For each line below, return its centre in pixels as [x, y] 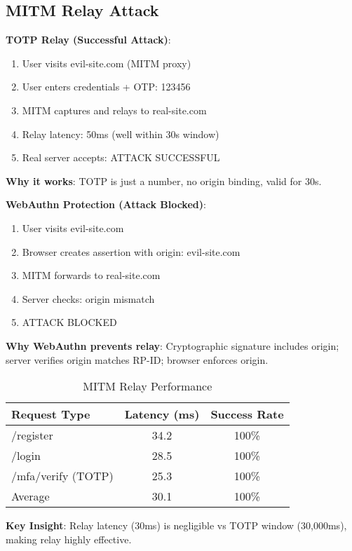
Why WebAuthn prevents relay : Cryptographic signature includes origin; [172, 345]
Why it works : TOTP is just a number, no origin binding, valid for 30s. [164, 181]
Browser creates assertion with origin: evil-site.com [131, 251]
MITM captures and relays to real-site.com [114, 110]
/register [32, 435]
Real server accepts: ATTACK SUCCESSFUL [121, 157]
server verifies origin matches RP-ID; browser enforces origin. [137, 359]
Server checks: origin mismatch [88, 298]
